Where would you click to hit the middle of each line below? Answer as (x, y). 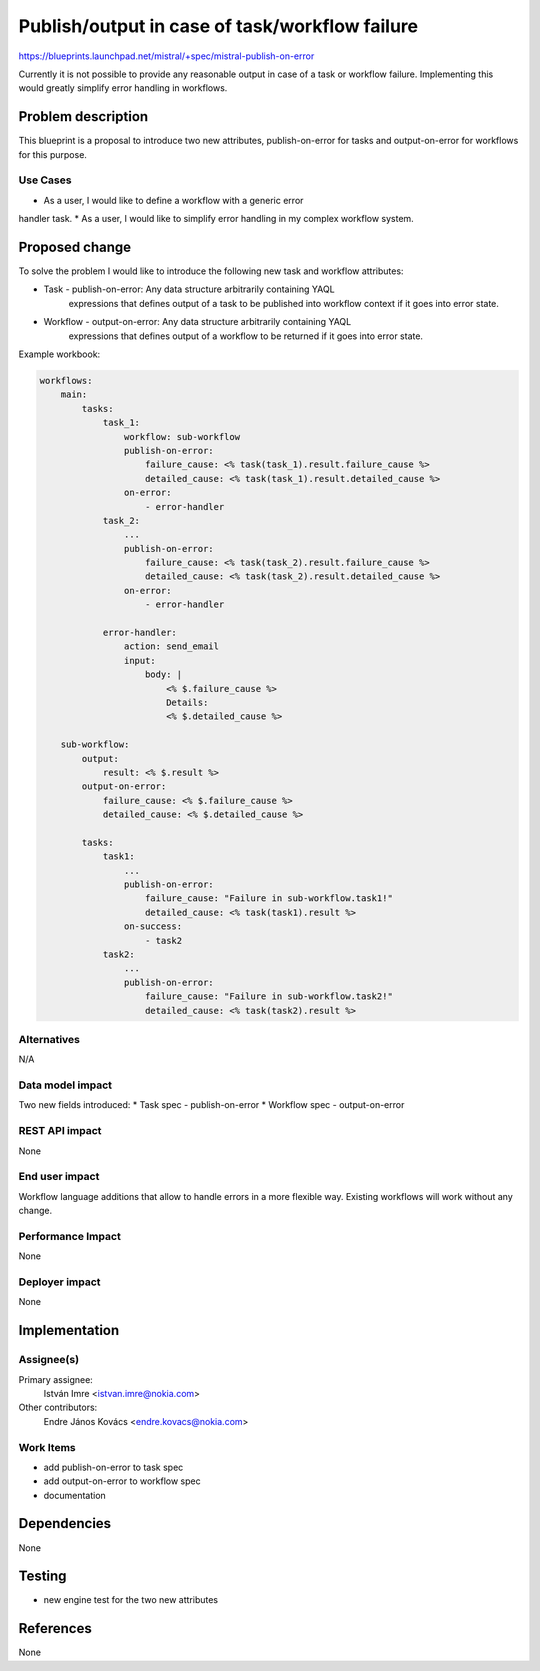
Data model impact (65, 1085)
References (55, 1628)
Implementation (69, 1330)
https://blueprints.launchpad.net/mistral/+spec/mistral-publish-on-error (166, 56)
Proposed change (75, 246)
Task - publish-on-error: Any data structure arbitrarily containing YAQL (189, 289)
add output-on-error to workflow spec (122, 1481)
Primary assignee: (56, 1379)
